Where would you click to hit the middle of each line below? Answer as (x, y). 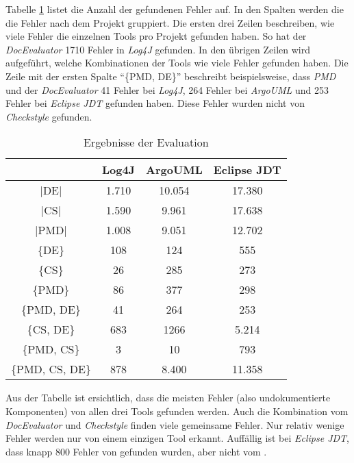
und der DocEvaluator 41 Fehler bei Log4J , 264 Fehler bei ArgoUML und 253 (167, 89)
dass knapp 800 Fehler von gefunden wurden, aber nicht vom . (136, 451)
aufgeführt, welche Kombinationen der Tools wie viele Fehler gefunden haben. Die (177, 63)
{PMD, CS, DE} (51, 369)
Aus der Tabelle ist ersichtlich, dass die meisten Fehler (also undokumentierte (168, 398)
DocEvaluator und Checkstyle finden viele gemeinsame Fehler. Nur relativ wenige (175, 424)
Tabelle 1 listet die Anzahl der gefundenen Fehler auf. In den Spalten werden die (175, 9)
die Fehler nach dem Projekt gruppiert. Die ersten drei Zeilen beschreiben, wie (170, 22)
